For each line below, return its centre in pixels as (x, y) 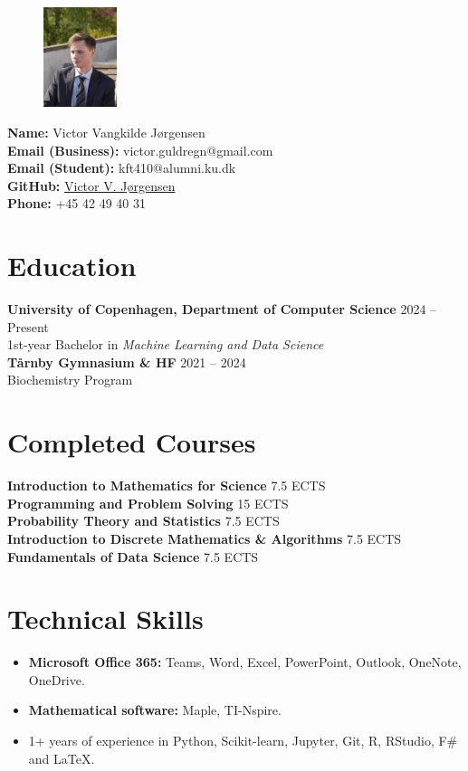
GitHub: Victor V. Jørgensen (91, 185)
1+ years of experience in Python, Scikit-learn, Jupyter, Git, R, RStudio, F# (243, 741)
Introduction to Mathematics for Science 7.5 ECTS (167, 485)
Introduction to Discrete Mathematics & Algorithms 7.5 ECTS (205, 538)
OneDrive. (57, 679)
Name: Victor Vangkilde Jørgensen (106, 132)
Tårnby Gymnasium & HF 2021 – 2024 (127, 362)
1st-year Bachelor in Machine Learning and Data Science (166, 344)
